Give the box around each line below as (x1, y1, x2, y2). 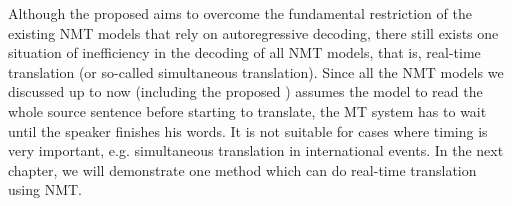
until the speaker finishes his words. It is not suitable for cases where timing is (8, 120, 488, 141)
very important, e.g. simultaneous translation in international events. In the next (8, 140, 504, 161)
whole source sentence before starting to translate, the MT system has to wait (8, 100, 487, 121)
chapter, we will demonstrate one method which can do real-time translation (8, 159, 477, 180)
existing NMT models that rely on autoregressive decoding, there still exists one (8, 22, 499, 43)
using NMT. (8, 179, 82, 200)
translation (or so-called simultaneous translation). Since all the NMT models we (8, 61, 504, 82)
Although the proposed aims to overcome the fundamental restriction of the (8, 3, 472, 23)
